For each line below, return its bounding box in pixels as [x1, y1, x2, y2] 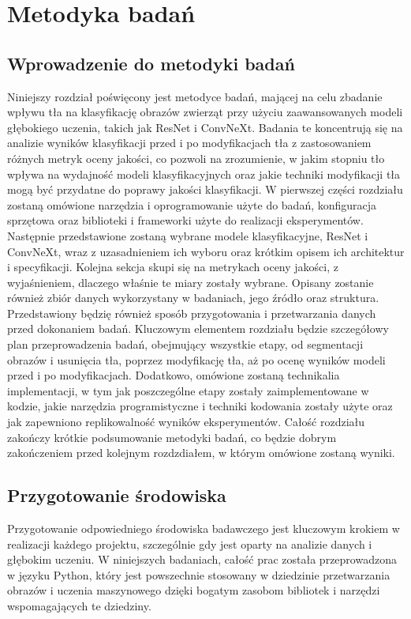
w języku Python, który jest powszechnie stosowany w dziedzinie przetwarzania [7, 566, 390, 583]
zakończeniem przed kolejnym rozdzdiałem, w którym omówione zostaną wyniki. [7, 444, 395, 461]
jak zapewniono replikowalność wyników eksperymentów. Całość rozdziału [7, 413, 365, 430]
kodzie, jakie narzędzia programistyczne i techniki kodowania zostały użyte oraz [7, 398, 393, 414]
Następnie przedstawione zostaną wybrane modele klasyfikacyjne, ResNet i [7, 227, 368, 243]
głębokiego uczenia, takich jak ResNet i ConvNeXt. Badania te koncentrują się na [7, 119, 403, 135]
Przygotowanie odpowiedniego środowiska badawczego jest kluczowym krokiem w [7, 520, 400, 537]
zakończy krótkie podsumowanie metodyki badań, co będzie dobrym [7, 428, 337, 445]
